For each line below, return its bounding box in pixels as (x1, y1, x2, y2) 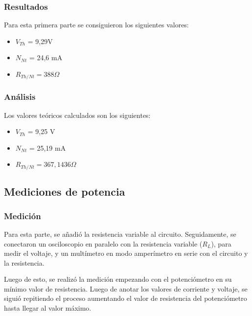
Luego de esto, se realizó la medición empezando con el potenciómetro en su (4, 274, 232, 284)
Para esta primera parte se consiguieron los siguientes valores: (4, 20, 189, 30)
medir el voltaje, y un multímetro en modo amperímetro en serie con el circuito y (4, 248, 248, 258)
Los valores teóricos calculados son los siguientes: (4, 110, 151, 120)
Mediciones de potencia (4, 184, 125, 199)
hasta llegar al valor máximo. (4, 303, 92, 313)
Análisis (4, 90, 36, 103)
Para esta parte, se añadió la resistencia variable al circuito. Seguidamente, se (4, 228, 236, 239)
